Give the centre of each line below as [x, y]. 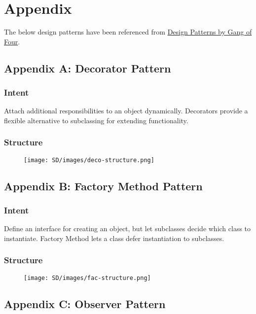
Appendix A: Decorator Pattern [88, 68]
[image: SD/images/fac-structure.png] [87, 278]
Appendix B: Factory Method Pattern [103, 186]
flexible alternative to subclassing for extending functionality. [96, 120]
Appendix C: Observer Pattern [85, 303]
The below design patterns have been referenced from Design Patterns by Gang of [128, 32]
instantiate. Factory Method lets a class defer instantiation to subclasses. [114, 238]
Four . [12, 41]
